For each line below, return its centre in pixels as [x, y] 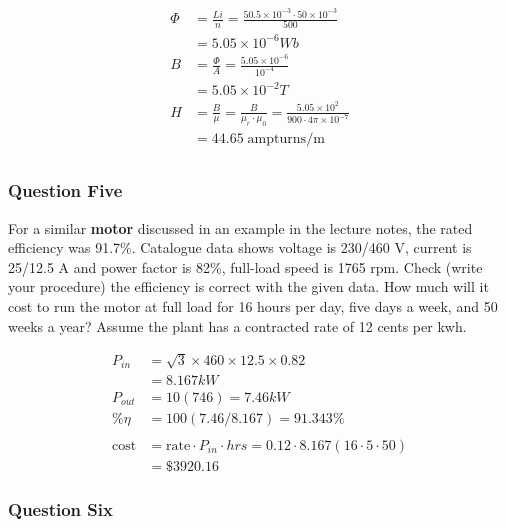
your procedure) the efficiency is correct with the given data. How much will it [248, 286]
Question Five [65, 190]
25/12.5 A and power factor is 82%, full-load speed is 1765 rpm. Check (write [245, 266]
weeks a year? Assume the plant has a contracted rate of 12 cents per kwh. [237, 325]
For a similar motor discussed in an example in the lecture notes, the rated [240, 227]
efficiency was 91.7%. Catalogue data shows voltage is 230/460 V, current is [240, 247]
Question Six [60, 508]
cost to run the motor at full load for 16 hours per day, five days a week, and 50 [253, 306]
